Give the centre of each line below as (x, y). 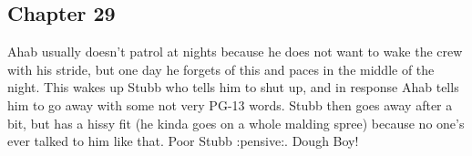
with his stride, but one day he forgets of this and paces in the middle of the (221, 69)
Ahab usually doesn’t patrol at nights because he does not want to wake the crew (235, 52)
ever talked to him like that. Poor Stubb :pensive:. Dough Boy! (183, 141)
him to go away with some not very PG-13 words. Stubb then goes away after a (230, 104)
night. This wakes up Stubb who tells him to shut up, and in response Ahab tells (233, 87)
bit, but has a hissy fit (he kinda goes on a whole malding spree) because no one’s (236, 123)
